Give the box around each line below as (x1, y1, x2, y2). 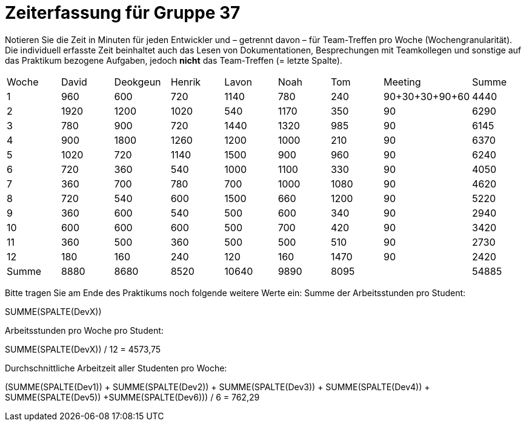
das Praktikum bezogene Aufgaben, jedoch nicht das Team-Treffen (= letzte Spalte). (5, 55, 342, 66)
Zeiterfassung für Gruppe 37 (5, 2, 241, 23)
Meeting (384, 75, 421, 88)
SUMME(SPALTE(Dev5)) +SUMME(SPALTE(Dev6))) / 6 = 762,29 (5, 391, 260, 402)
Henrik (170, 75, 201, 88)
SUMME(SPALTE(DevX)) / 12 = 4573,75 (5, 343, 161, 354)
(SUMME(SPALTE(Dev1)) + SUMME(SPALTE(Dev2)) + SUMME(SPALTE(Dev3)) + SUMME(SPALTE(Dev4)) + (5, 381, 430, 392)
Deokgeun (114, 75, 161, 88)
